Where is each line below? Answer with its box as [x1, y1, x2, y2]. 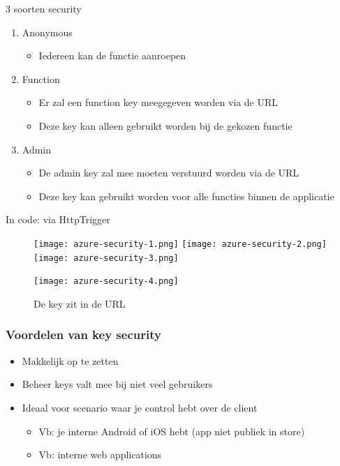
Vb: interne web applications [38, 447, 162, 462]
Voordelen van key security [6, 326, 161, 343]
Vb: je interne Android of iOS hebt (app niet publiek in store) [38, 423, 305, 438]
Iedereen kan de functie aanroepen [38, 48, 186, 63]
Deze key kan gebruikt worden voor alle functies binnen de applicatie [38, 188, 334, 203]
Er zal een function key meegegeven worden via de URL [38, 95, 279, 110]
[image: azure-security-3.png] [34, 253, 179, 263]
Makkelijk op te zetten [22, 353, 119, 368]
